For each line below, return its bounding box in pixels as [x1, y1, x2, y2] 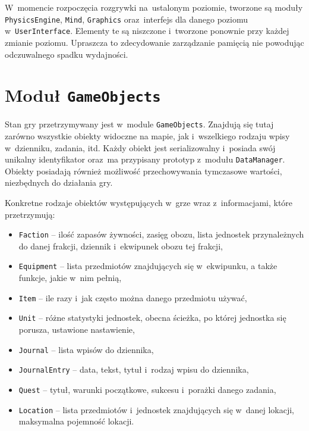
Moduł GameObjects [5, 83, 161, 107]
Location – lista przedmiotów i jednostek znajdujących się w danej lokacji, [18, 403, 294, 416]
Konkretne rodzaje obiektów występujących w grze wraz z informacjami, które [5, 196, 293, 209]
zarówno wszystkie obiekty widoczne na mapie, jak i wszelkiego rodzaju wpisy [5, 130, 290, 142]
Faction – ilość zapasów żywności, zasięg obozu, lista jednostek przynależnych [18, 228, 304, 241]
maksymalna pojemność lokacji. [18, 415, 134, 427]
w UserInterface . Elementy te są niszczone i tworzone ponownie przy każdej [5, 24, 289, 37]
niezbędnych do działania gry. [5, 176, 113, 189]
